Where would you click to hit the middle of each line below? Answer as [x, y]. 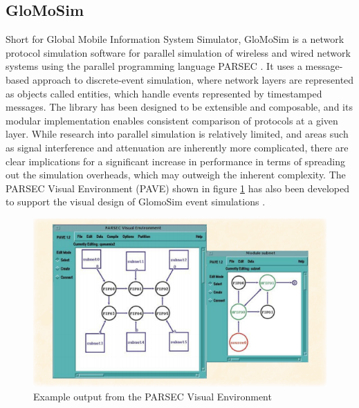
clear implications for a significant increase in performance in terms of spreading [176, 161]
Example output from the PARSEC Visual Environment [153, 396]
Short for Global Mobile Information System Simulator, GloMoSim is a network [175, 39]
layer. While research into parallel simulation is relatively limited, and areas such [177, 134]
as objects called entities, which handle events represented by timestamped [164, 93]
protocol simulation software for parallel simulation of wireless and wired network [178, 52]
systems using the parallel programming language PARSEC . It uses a [154, 66]
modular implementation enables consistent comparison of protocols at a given [172, 120]
